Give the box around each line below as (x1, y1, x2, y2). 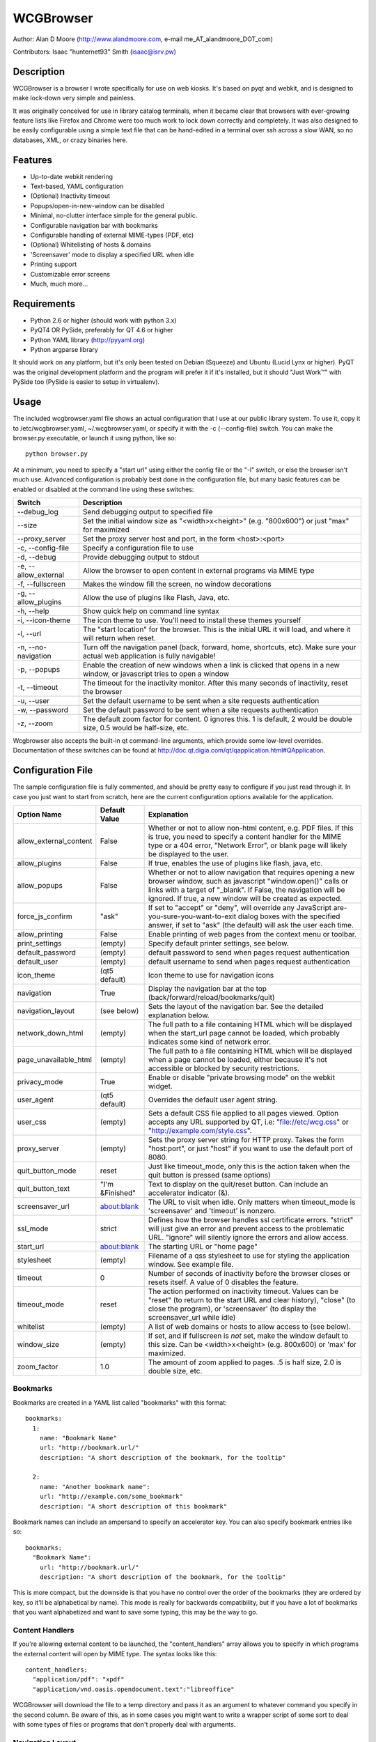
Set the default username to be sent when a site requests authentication (82, 695, 320, 705)
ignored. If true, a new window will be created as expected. (148, 893, 343, 903)
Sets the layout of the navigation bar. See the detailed (148, 1001, 324, 1011)
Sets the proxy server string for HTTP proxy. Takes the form (148, 1134, 345, 1144)
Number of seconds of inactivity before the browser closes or (148, 1268, 351, 1278)
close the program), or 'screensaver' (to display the (148, 1304, 317, 1313)
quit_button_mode (17, 1166, 77, 1176)
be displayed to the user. (148, 849, 229, 858)
